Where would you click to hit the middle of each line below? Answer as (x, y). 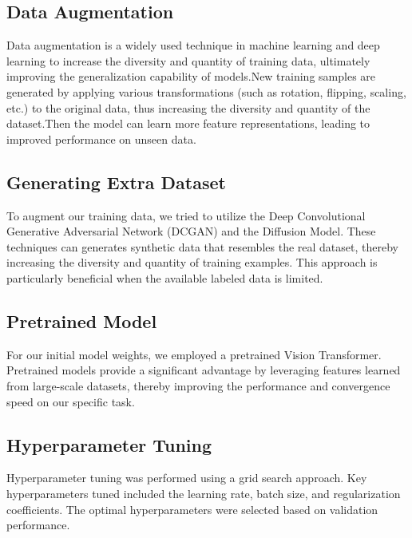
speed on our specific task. (71, 401)
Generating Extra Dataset (116, 182)
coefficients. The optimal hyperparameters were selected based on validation (192, 509)
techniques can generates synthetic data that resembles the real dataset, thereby (202, 246)
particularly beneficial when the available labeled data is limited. (165, 277)
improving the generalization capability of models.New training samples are (191, 76)
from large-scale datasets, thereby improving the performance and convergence (198, 385)
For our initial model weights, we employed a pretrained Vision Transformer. (194, 354)
